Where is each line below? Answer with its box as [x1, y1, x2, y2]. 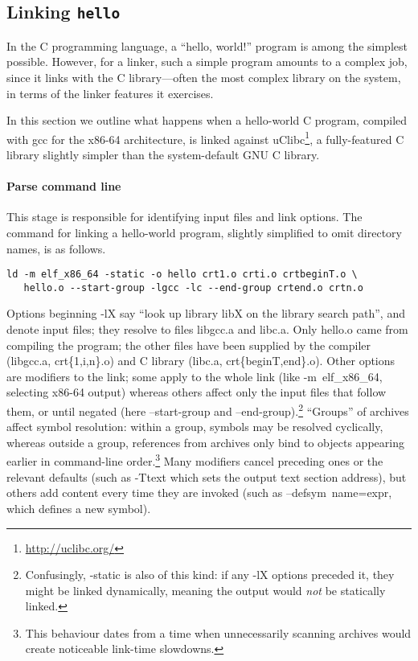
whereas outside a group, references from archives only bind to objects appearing [6, 433, 404, 450]
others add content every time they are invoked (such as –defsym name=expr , [6, 484, 392, 501]
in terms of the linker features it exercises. [6, 84, 214, 101]
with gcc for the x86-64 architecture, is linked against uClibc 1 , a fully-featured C [6, 128, 404, 147]
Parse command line [6, 178, 121, 195]
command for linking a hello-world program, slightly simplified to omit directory [6, 224, 402, 240]
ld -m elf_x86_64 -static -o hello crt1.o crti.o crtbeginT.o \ [6, 269, 358, 281]
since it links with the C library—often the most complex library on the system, [6, 68, 401, 85]
